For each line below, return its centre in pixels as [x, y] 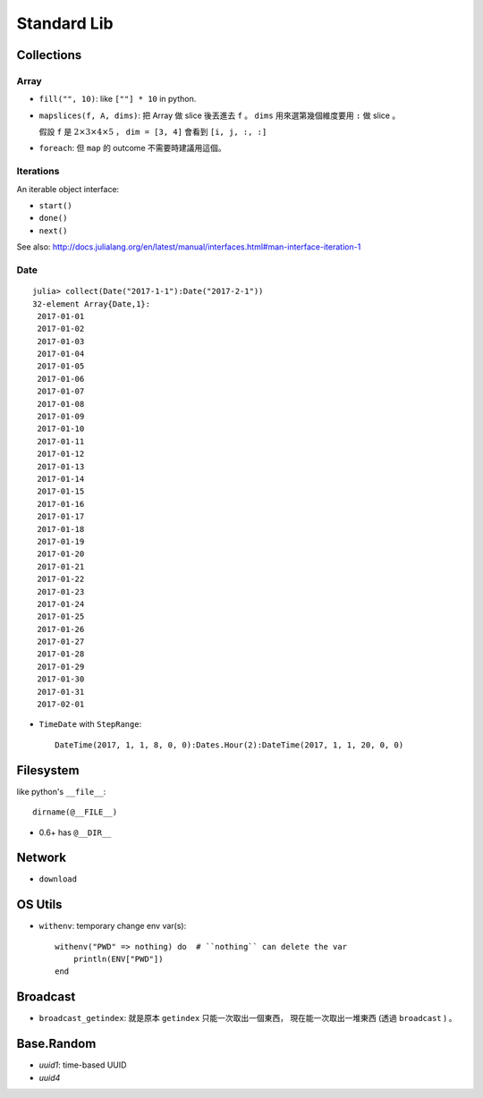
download [58, 879]
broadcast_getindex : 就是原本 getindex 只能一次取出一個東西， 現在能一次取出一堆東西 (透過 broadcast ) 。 [248, 1018]
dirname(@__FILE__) [75, 812]
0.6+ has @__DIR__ [75, 832]
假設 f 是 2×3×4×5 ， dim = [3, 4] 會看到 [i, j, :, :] [153, 132]
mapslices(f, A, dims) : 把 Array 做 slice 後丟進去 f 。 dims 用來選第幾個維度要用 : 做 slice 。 [220, 115]
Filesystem [48, 770]
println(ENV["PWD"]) [118, 959]
